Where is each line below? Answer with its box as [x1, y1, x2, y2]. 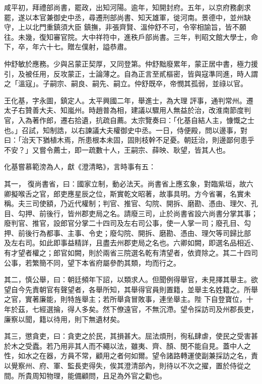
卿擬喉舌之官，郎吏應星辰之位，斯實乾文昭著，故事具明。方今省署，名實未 [4, 188, 251, 199]
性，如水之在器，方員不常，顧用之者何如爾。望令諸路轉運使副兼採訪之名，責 [4, 350, 258, 361]
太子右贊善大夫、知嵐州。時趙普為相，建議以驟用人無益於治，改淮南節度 [4, 105, 244, 115]
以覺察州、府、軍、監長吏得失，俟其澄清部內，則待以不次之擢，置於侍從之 [4, 360, 251, 370]
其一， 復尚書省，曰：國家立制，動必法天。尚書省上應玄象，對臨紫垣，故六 [4, 178, 253, 188]
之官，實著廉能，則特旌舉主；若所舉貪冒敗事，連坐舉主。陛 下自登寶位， [4, 294, 246, 304]
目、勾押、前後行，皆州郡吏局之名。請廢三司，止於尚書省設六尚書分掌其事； [4, 208, 258, 218]
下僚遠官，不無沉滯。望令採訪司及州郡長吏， [109, 304, 258, 314]
